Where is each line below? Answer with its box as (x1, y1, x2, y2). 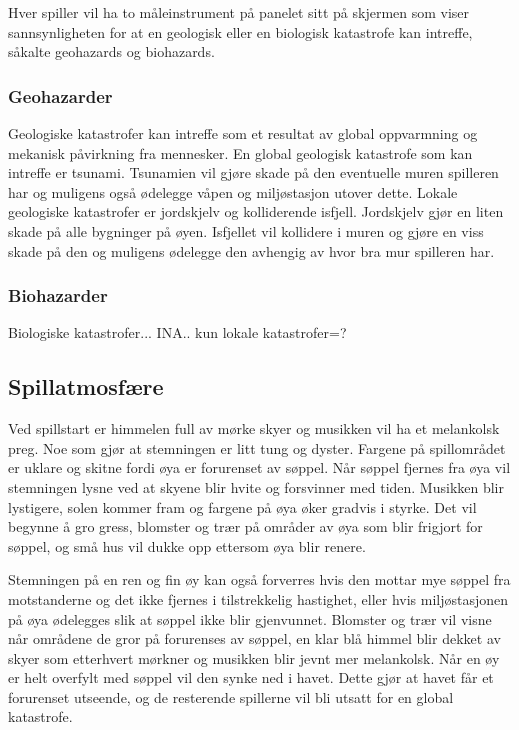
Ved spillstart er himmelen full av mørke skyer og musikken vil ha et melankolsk (8, 418, 500, 439)
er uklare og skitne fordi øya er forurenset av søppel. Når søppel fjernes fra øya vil (8, 457, 511, 478)
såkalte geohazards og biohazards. (8, 41, 215, 62)
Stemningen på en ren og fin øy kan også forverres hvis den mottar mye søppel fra (8, 569, 511, 590)
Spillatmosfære (8, 371, 164, 402)
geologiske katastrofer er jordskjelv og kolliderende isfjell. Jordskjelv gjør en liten (8, 201, 504, 222)
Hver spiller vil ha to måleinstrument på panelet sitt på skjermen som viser (8, 2, 470, 22)
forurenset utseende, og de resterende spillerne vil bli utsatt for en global (8, 686, 454, 707)
